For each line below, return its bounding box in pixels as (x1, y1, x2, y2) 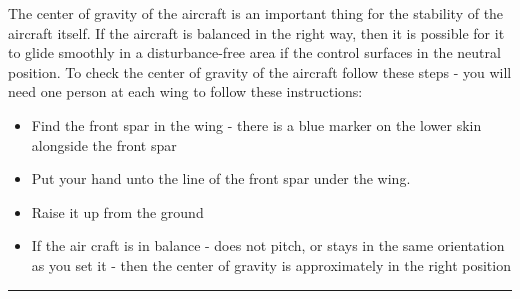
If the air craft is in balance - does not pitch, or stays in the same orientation (31, 235, 505, 256)
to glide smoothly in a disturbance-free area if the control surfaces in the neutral (8, 42, 501, 63)
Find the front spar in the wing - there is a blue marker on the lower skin (31, 114, 482, 135)
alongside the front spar (31, 134, 177, 155)
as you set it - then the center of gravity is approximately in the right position (31, 254, 511, 275)
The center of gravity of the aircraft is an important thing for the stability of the (8, 3, 504, 23)
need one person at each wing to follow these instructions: (8, 81, 363, 102)
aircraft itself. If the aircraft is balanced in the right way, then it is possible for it (8, 22, 505, 43)
